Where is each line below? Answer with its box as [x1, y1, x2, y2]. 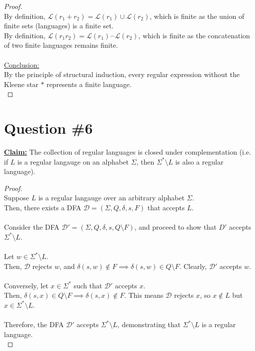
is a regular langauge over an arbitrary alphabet [38, 192, 185, 203]
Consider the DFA [4, 222, 60, 232]
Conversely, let [4, 280, 49, 290]
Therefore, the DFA [4, 319, 64, 330]
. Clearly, [179, 261, 207, 271]
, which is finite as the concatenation [138, 30, 250, 40]
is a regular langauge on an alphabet [17, 156, 129, 167]
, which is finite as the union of [150, 10, 245, 21]
